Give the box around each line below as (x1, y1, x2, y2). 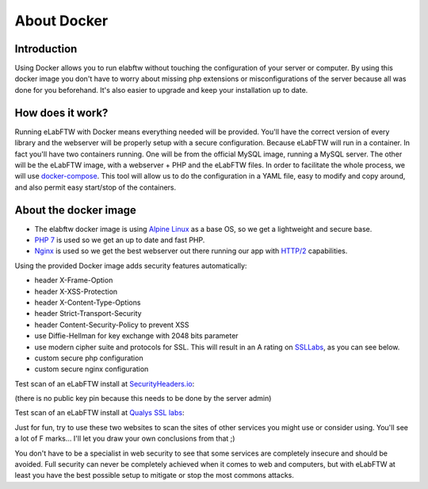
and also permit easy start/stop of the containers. (14, 183, 177, 192)
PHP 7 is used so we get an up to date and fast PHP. (34, 235, 205, 244)
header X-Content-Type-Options (34, 298, 141, 307)
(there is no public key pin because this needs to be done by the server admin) (14, 394, 272, 403)
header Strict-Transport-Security (34, 309, 142, 318)
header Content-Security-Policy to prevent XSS (34, 320, 189, 329)
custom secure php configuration (34, 353, 143, 363)
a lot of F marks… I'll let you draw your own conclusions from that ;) (14, 433, 235, 444)
